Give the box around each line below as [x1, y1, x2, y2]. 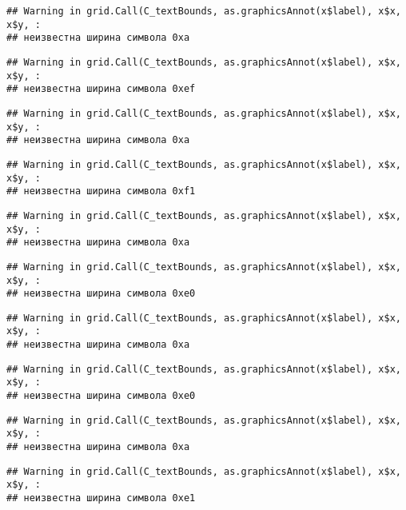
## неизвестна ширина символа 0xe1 [6, 492, 196, 504]
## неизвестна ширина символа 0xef [6, 83, 196, 95]
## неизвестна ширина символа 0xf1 [6, 185, 196, 197]
